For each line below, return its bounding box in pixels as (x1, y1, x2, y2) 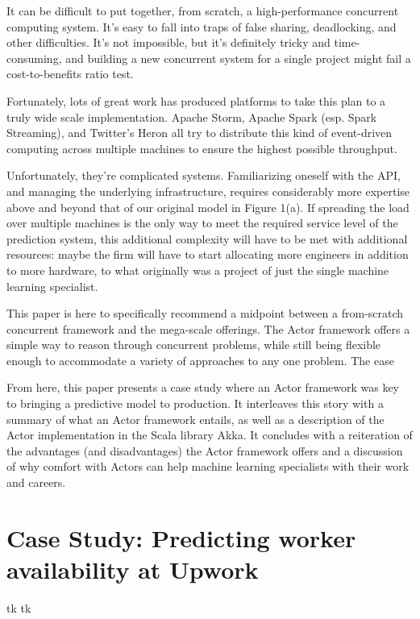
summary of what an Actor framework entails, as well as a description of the (6, 410, 385, 427)
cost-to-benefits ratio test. (6, 65, 134, 82)
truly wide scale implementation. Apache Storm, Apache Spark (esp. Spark (6, 108, 377, 125)
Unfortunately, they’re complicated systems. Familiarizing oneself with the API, (6, 167, 401, 184)
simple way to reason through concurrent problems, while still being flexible (6, 336, 381, 353)
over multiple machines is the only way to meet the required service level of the (6, 214, 398, 231)
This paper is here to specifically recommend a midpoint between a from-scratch (6, 305, 404, 322)
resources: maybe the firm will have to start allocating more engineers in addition (6, 246, 409, 263)
